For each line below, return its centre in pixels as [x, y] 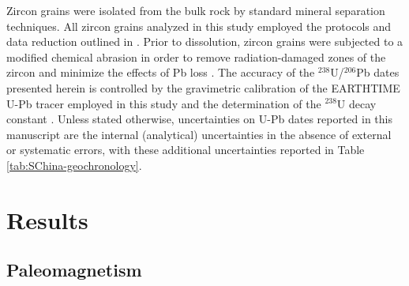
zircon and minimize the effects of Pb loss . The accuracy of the [161, 72]
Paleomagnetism [74, 270]
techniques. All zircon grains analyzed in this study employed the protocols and [199, 26]
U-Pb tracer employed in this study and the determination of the [164, 103]
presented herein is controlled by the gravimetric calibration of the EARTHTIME [203, 87]
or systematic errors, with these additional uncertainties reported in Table [186, 150]
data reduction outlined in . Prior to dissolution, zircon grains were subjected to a [205, 41]
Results [47, 219]
